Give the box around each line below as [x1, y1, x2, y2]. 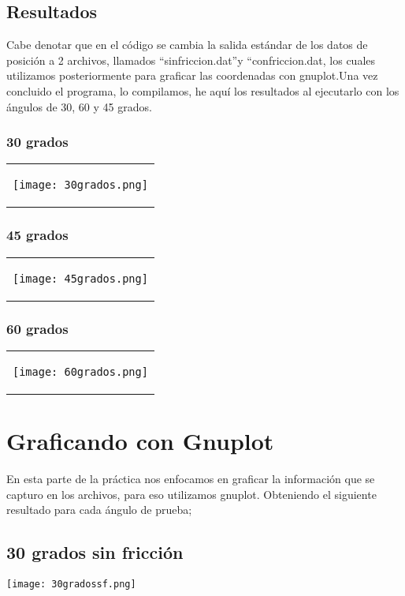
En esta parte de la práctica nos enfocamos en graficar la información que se [6, 470, 375, 486]
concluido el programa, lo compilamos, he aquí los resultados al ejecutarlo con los [6, 82, 399, 99]
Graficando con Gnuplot [6, 425, 274, 457]
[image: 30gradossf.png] [6, 578, 136, 590]
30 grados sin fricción [6, 540, 184, 564]
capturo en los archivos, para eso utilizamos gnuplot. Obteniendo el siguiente [6, 485, 377, 502]
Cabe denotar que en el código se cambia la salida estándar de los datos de [6, 36, 368, 53]
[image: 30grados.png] [13, 178, 148, 192]
